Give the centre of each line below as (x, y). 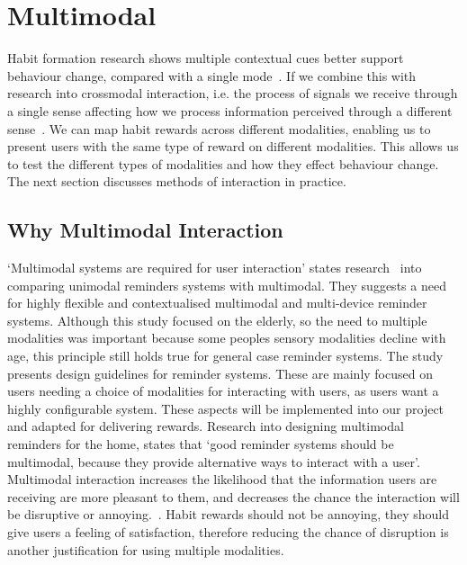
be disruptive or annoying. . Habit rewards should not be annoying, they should (228, 514)
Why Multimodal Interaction (145, 230)
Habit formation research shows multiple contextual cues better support (206, 58)
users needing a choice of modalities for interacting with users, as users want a (223, 391)
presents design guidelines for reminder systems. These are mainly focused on (220, 373)
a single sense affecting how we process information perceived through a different (230, 110)
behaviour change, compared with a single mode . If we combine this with (212, 75)
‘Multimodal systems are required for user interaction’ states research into (215, 268)
